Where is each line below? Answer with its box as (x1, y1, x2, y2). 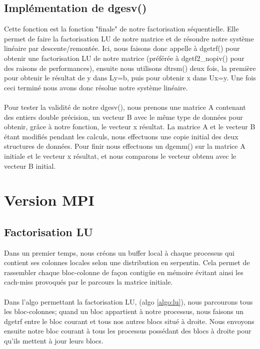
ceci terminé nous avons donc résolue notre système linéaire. (4, 82, 188, 92)
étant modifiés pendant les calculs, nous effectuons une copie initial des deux (4, 131, 238, 141)
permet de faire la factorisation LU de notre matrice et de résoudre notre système (4, 33, 254, 43)
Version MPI (4, 190, 94, 210)
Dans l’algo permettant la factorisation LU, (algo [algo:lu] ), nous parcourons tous (4, 296, 253, 307)
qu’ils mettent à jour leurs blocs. (4, 336, 103, 346)
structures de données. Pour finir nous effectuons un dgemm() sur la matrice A (4, 141, 245, 151)
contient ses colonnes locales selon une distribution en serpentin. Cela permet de (4, 257, 250, 268)
